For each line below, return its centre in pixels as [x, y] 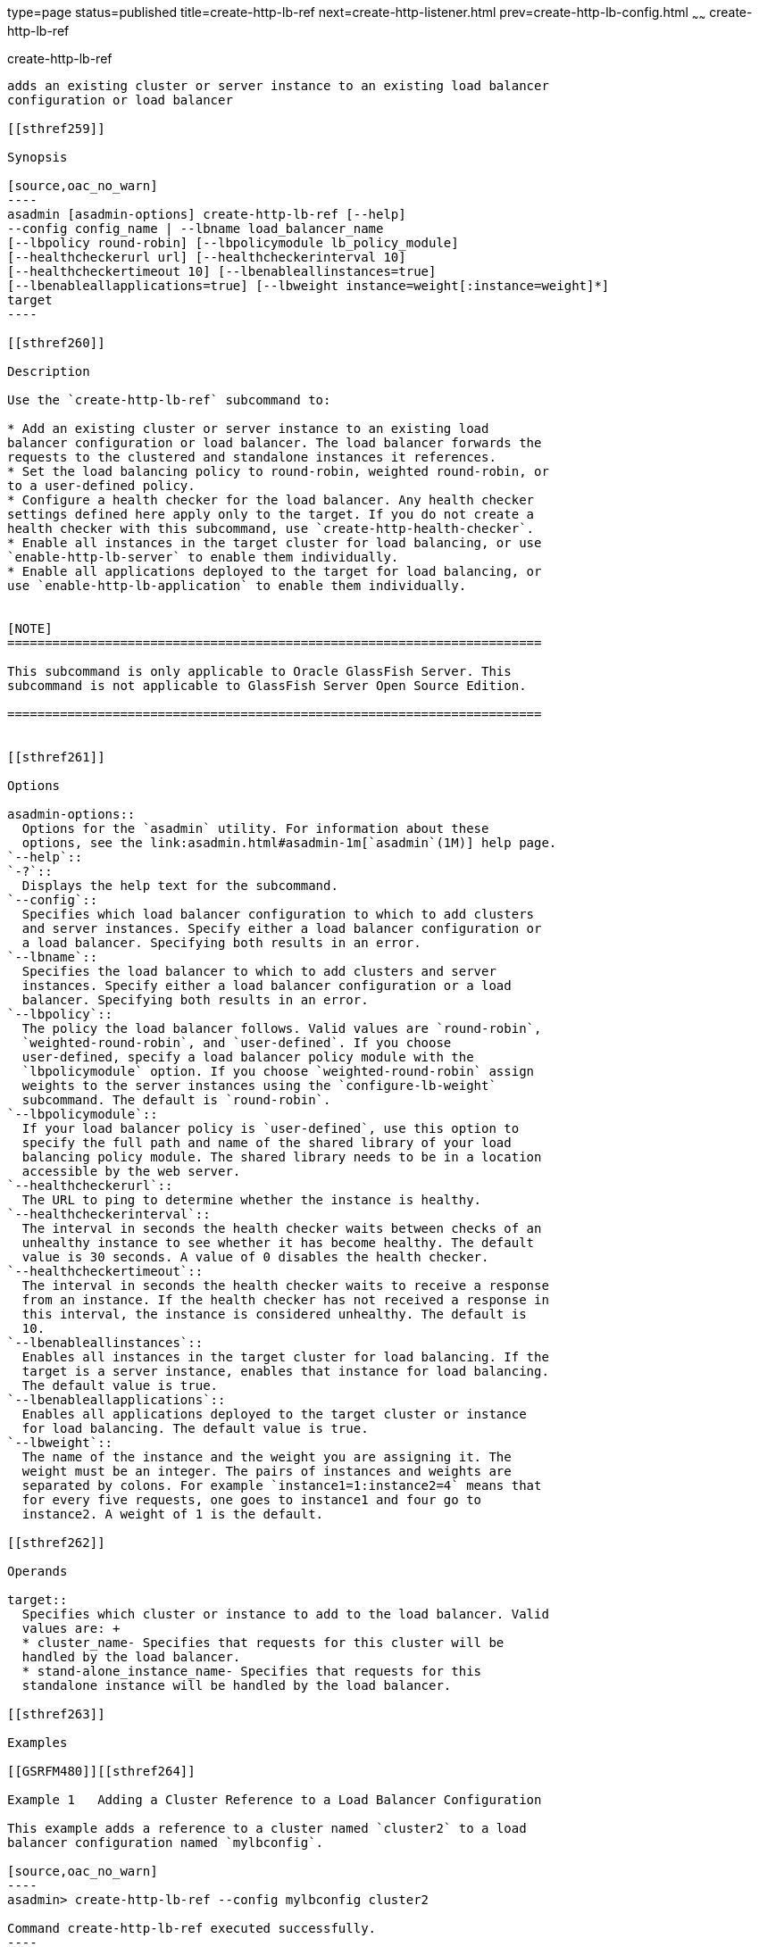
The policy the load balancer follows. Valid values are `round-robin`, [282, 1028]
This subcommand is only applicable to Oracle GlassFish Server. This [259, 671]
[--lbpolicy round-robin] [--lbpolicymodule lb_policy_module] [233, 242]
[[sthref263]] [56, 1714]
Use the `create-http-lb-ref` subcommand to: [169, 399]
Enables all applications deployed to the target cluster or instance [274, 1414]
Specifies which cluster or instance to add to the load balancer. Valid [285, 1614]
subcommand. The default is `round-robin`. [176, 1099]
